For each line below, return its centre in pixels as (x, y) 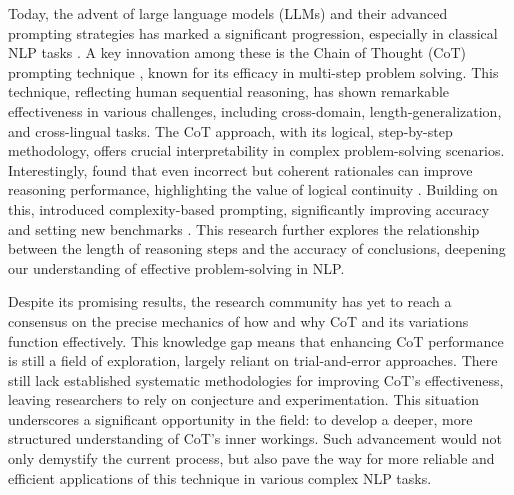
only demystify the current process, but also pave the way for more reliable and (251, 458)
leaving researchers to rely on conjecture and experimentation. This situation (244, 399)
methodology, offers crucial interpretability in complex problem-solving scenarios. (256, 150)
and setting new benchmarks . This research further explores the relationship (244, 228)
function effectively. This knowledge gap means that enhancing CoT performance (256, 340)
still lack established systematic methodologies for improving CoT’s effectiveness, (256, 379)
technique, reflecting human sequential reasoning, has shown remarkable (229, 91)
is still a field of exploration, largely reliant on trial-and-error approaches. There (253, 360)
